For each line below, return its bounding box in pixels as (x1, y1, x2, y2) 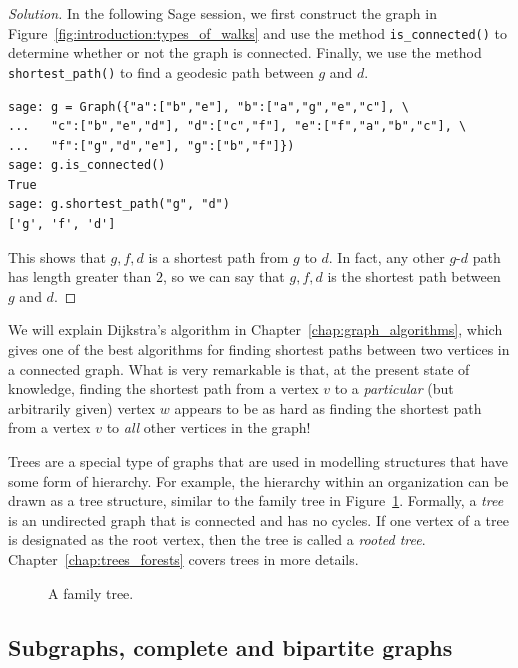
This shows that (8, 246, 106, 267)
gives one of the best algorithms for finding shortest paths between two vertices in (8, 339, 510, 360)
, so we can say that (162, 266, 285, 287)
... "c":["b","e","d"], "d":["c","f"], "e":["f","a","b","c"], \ (8, 119, 467, 134)
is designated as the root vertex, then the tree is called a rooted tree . (8, 529, 426, 550)
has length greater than (8, 266, 152, 287)
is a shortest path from (148, 246, 289, 267)
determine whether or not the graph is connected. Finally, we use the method (8, 42, 482, 63)
